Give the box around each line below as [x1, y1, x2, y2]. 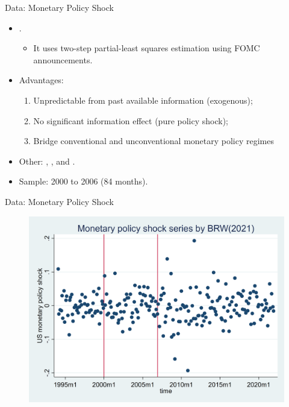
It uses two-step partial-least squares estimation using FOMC [33, 42, 260, 54]
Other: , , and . [19, 154, 75, 167]
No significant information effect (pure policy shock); [33, 114, 229, 127]
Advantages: [19, 74, 64, 86]
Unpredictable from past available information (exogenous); [33, 93, 253, 106]
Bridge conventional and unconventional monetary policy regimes [33, 134, 274, 147]
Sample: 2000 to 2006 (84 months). [19, 175, 148, 188]
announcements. [33, 53, 93, 66]
